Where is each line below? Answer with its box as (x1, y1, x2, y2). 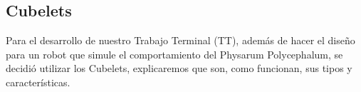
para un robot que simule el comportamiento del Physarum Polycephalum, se (6, 46, 343, 61)
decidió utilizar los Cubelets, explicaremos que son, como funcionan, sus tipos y (6, 61, 352, 76)
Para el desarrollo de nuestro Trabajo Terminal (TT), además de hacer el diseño (6, 33, 355, 48)
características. (6, 74, 70, 89)
